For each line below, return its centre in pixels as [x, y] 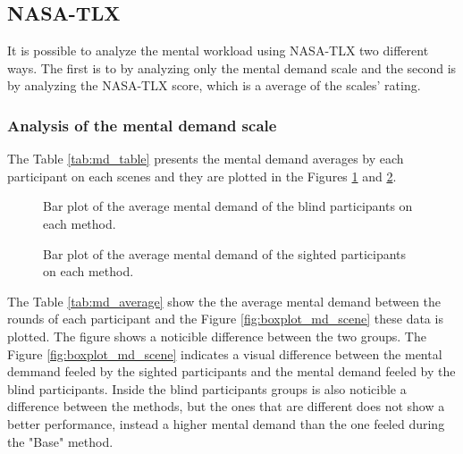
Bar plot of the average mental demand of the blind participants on [228, 206]
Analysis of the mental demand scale [142, 125]
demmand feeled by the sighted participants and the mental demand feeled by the [231, 371]
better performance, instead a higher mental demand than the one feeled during [226, 423]
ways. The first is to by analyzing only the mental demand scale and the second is [232, 67]
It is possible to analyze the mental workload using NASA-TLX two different [218, 50]
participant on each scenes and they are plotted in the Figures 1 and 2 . [202, 176]
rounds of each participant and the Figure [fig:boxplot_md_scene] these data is [225, 319]
